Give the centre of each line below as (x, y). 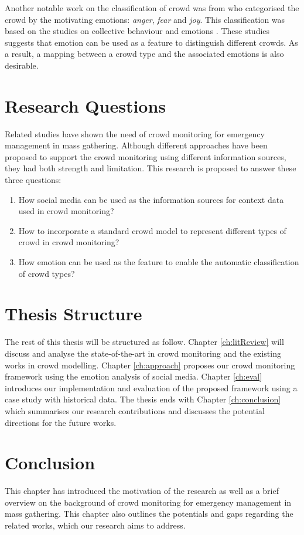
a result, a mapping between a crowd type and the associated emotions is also (144, 54)
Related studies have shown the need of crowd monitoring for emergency (135, 133)
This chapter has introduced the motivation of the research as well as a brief (142, 491)
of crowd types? (47, 273)
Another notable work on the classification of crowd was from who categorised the (152, 8)
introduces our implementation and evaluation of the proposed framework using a (151, 387)
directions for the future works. (61, 422)
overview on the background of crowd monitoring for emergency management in (148, 502)
